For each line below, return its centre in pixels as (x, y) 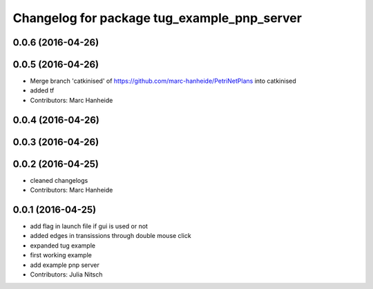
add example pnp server (65, 265)
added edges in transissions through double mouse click (111, 236)
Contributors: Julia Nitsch (66, 275)
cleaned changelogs (59, 180)
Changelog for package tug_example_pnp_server (157, 18)
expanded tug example (63, 246)
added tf (42, 90)
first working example (61, 255)
